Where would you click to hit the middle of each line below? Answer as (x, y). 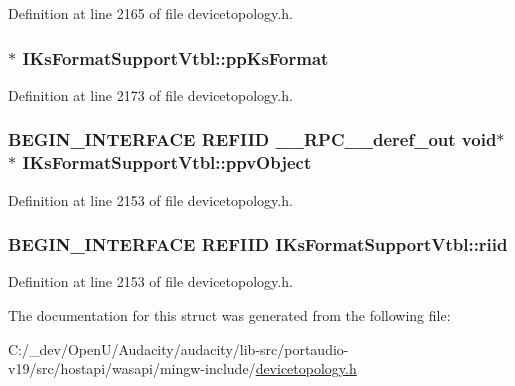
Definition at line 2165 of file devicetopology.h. (150, 13)
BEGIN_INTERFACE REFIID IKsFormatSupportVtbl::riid (258, 244)
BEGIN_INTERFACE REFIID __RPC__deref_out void (252, 139)
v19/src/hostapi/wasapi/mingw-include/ (132, 368)
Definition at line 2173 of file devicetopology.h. (150, 94)
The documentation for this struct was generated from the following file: (229, 314)
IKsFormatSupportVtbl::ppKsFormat (175, 57)
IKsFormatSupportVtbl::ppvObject (167, 162)
